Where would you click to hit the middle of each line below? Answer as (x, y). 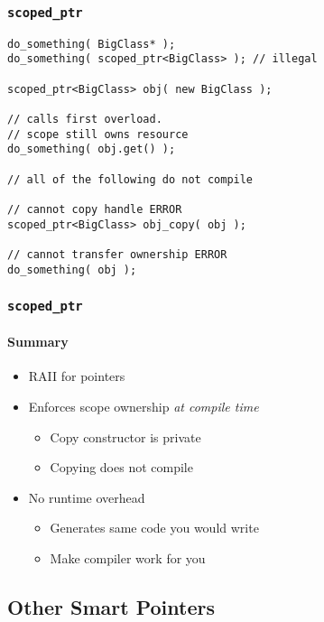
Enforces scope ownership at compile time (143, 407)
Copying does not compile (121, 467)
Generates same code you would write (154, 528)
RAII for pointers (77, 376)
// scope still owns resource (98, 134)
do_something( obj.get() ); (92, 149)
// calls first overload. (85, 120)
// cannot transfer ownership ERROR (117, 254)
